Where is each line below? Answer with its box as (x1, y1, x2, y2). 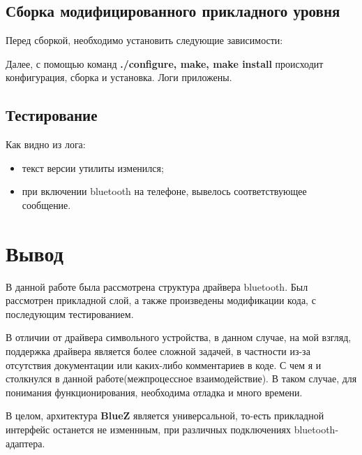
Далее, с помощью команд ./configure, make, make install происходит (6, 56, 324, 71)
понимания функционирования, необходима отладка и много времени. (6, 384, 303, 399)
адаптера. (6, 435, 45, 450)
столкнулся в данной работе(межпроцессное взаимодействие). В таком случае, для (6, 371, 357, 386)
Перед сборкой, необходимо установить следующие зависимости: (6, 33, 283, 48)
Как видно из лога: (6, 137, 86, 152)
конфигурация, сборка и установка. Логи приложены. (6, 70, 232, 85)
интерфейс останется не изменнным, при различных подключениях (6, 422, 291, 437)
